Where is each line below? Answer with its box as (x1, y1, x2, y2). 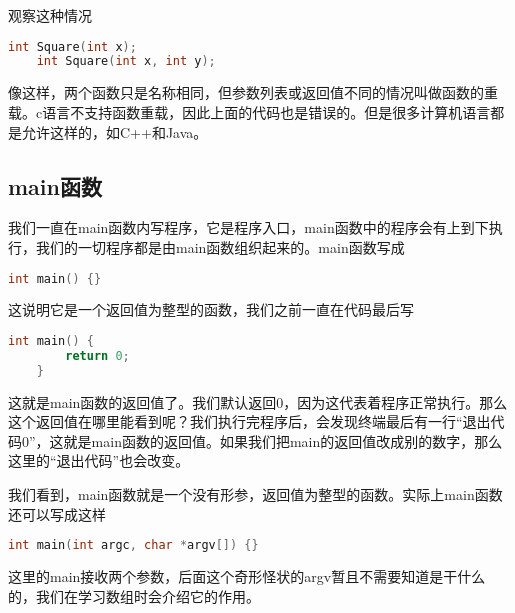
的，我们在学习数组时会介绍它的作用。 (8, 585, 260, 606)
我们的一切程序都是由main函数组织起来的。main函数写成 (35, 236, 405, 257)
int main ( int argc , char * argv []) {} (8, 538, 259, 553)
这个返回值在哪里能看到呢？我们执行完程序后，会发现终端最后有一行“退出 (8, 411, 491, 432)
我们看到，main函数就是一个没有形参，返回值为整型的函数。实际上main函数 (8, 483, 503, 504)
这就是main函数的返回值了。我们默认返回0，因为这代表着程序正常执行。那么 (8, 391, 508, 412)
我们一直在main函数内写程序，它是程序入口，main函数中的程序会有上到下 (8, 217, 489, 238)
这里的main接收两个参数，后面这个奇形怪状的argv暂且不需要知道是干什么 (8, 566, 486, 587)
